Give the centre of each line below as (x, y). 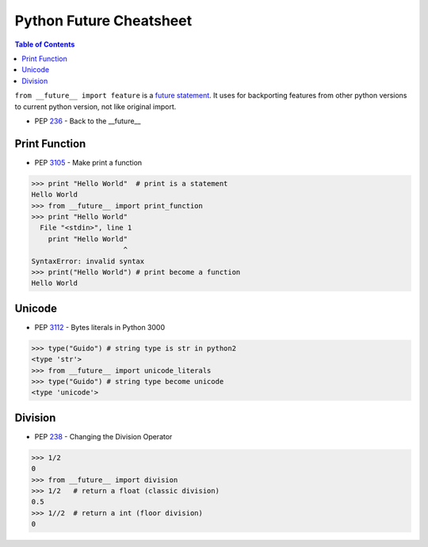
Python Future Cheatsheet (103, 21)
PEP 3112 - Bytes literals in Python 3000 (100, 327)
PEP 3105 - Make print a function (88, 162)
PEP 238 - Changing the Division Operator (103, 436)
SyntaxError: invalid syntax (88, 261)
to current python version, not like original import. (96, 106)
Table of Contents (45, 44)
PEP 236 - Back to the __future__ (88, 121)
